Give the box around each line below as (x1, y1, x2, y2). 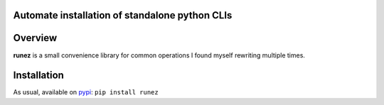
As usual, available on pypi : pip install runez (13, 88, 159, 96)
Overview (13, 32, 58, 44)
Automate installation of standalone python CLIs (13, 9, 233, 21)
